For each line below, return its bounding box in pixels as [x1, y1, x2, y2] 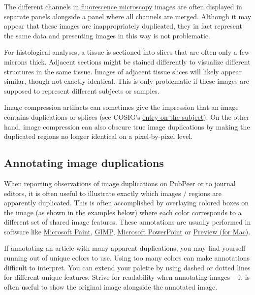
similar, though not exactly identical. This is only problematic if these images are [4, 76, 249, 86]
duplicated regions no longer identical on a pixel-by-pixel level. [4, 131, 193, 141]
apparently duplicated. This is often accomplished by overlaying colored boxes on [4, 197, 249, 208]
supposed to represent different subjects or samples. [4, 85, 159, 96]
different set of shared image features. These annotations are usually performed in [4, 217, 251, 227]
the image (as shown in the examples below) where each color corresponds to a [4, 207, 242, 217]
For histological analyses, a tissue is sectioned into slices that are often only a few [4, 47, 250, 57]
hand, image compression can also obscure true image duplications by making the [4, 121, 250, 131]
